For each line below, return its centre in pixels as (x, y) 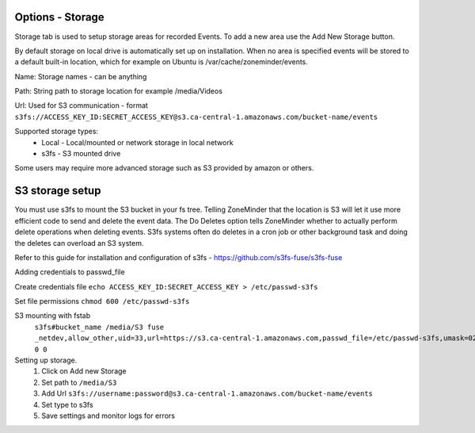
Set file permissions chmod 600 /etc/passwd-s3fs (102, 301)
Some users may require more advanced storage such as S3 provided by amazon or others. (164, 168)
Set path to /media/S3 (79, 382)
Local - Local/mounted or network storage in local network (137, 142)
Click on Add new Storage (84, 371)
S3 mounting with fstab (53, 316)
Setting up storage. (46, 360)
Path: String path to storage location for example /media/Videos (119, 91)
